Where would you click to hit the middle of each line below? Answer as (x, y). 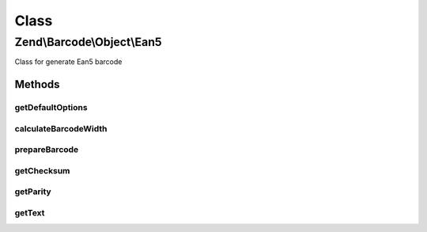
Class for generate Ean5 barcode (68, 62)
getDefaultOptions (51, 108)
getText (30, 212)
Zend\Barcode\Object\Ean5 (88, 42)
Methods (37, 84)
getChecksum (42, 170)
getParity (33, 192)
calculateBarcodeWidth (61, 128)
